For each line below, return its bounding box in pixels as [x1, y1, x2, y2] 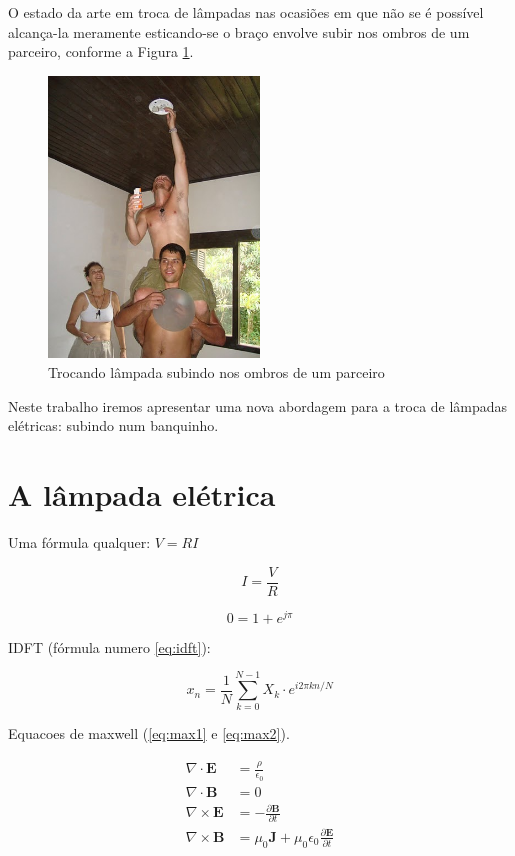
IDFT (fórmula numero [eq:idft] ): [8, 636, 211, 657]
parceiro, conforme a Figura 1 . [8, 41, 194, 62]
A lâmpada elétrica [8, 474, 276, 514]
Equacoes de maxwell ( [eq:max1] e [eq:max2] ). [8, 723, 290, 744]
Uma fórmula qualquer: [8, 531, 151, 552]
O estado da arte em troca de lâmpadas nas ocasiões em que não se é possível [8, 2, 484, 22]
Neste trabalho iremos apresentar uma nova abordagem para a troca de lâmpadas [8, 395, 508, 416]
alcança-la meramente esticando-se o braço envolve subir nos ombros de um [8, 21, 470, 42]
